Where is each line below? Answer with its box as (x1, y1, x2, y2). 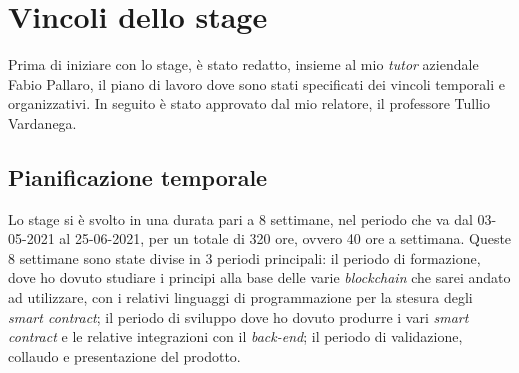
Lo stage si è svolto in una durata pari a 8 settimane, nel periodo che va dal (8, 208, 473, 229)
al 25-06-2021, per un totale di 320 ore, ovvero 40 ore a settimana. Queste (59, 228, 512, 249)
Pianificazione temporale (8, 161, 268, 192)
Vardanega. (8, 112, 77, 133)
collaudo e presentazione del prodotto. (8, 345, 241, 366)
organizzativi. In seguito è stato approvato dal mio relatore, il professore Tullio (8, 93, 490, 114)
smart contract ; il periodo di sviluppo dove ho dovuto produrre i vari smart (8, 306, 469, 327)
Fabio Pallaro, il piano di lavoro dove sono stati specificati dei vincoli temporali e (8, 73, 505, 94)
